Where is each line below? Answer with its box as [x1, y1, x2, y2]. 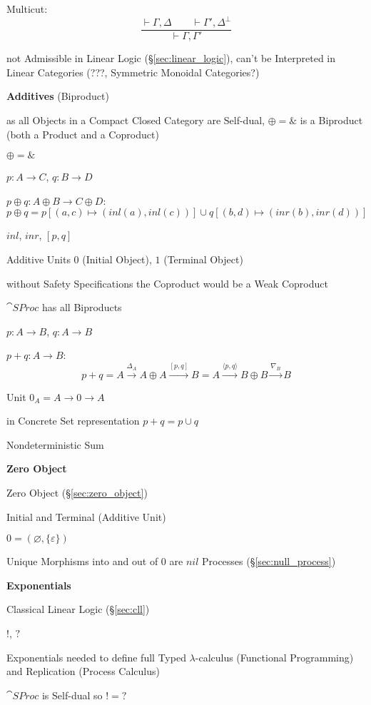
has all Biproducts [41, 300, 122, 315]
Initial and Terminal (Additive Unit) [6, 509, 166, 524]
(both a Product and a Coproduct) [6, 126, 159, 141]
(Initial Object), [82, 251, 152, 266]
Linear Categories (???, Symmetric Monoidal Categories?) [6, 64, 260, 79]
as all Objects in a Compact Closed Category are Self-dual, [6, 112, 265, 127]
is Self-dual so [41, 687, 103, 702]
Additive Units [6, 251, 71, 266]
